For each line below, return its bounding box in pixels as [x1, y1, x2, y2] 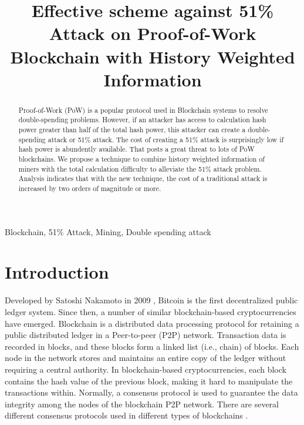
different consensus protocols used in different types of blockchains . [5, 409, 248, 421]
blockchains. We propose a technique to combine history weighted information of [18, 154, 265, 164]
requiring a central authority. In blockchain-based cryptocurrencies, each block [5, 363, 286, 375]
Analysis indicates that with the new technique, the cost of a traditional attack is [18, 173, 268, 183]
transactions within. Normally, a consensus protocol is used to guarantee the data [5, 386, 298, 399]
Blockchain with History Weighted [10, 44, 295, 68]
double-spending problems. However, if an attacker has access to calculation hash [18, 115, 266, 125]
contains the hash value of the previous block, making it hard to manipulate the [5, 374, 293, 387]
